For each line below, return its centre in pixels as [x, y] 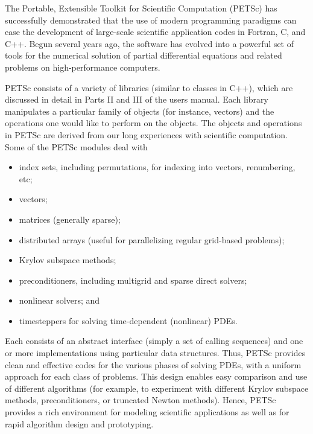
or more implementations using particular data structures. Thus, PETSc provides [155, 353]
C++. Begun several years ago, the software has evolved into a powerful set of [150, 43]
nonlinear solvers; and [59, 300]
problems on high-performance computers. [83, 67]
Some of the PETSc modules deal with [76, 146]
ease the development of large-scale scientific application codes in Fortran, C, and [155, 32]
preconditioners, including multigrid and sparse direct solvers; [133, 280]
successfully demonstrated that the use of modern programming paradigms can [151, 20]
